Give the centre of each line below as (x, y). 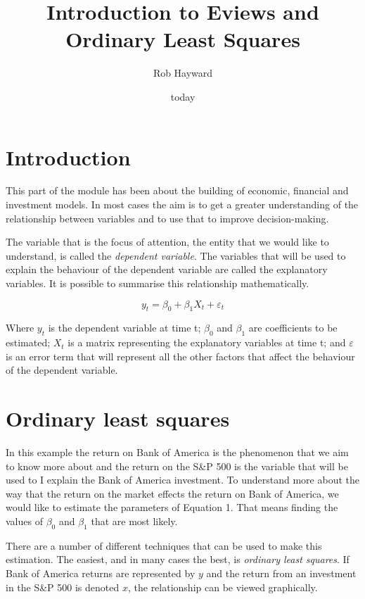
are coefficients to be (293, 328)
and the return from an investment (281, 573)
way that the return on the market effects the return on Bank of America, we (172, 493)
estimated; (28, 342)
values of (24, 521)
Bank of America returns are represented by (101, 573)
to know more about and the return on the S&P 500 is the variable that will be (177, 466)
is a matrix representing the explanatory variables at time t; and (207, 342)
